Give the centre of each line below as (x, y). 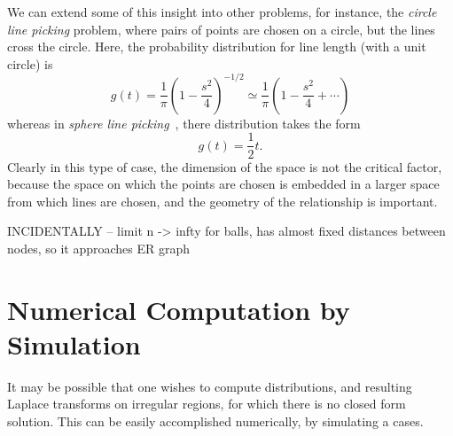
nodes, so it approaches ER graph (99, 248)
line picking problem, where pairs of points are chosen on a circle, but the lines (221, 29)
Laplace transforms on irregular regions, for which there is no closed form (207, 404)
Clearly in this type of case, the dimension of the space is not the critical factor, (225, 166)
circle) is (30, 63)
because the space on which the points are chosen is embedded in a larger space (223, 184)
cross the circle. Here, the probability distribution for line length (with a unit (217, 47)
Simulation (74, 343)
